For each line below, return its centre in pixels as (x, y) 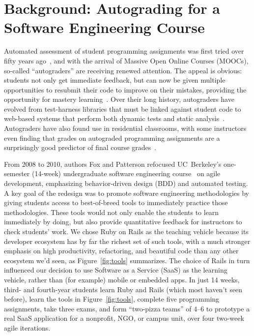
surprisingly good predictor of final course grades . (80, 147)
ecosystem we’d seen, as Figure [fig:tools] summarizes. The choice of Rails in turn (127, 260)
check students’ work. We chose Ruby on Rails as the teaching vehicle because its (126, 231)
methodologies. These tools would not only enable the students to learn (112, 212)
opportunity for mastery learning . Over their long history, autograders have (119, 99)
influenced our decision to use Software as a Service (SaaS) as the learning (116, 270)
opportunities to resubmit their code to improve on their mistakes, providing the (125, 89)
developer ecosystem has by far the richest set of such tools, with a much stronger (127, 241)
